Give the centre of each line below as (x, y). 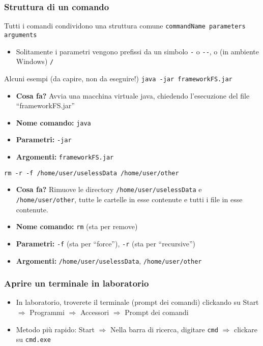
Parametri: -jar (44, 139)
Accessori (95, 312)
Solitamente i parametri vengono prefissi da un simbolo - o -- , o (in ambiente (138, 51)
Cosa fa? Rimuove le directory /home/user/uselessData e (109, 189)
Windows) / (35, 61)
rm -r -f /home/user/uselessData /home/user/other (92, 173)
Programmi (47, 312)
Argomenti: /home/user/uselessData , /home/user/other (109, 260)
